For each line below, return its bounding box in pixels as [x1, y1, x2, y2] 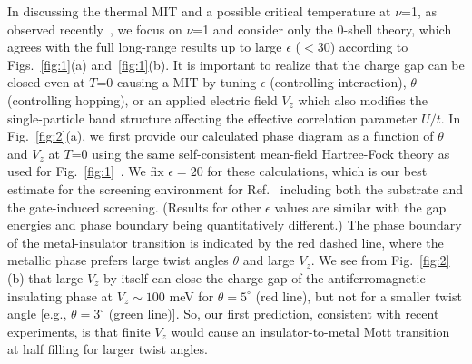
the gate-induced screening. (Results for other [7, 197, 261, 216]
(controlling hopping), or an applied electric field [7, 90, 278, 109]
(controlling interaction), [270, 73, 407, 92]
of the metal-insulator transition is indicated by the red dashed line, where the [7, 232, 444, 251]
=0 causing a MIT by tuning [96, 73, 257, 92]
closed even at [7, 73, 85, 92]
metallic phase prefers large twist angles [7, 251, 229, 270]
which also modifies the [298, 90, 428, 109]
